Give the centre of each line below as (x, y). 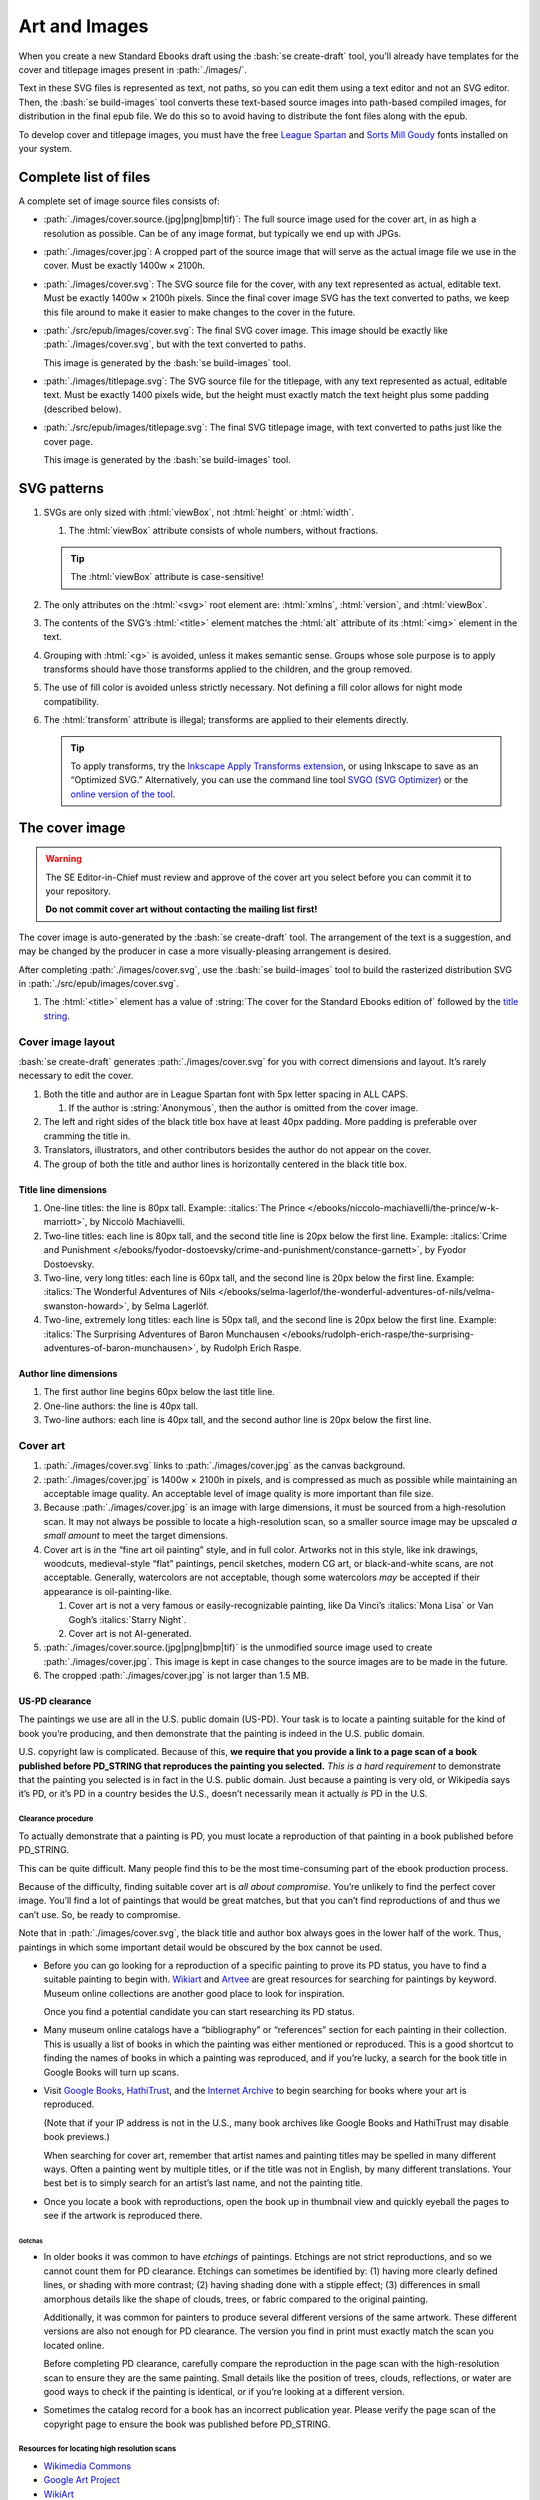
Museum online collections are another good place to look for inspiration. (194, 1993)
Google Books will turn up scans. (111, 2072)
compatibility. (71, 701)
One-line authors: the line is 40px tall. (121, 1406)
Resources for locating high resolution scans (97, 2449)
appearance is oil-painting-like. (107, 1591)
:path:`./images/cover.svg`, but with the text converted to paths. (175, 344)
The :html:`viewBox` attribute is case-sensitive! (167, 577)
